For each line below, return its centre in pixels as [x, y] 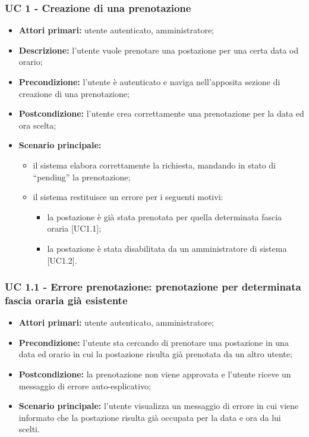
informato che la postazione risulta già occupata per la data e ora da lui [150, 417]
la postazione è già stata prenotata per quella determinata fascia [165, 216]
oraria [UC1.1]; [74, 228]
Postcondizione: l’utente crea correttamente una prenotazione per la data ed [161, 113]
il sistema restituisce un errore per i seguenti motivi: [128, 197]
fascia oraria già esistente [66, 300]
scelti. [29, 429]
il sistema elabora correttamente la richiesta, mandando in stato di [154, 165]
